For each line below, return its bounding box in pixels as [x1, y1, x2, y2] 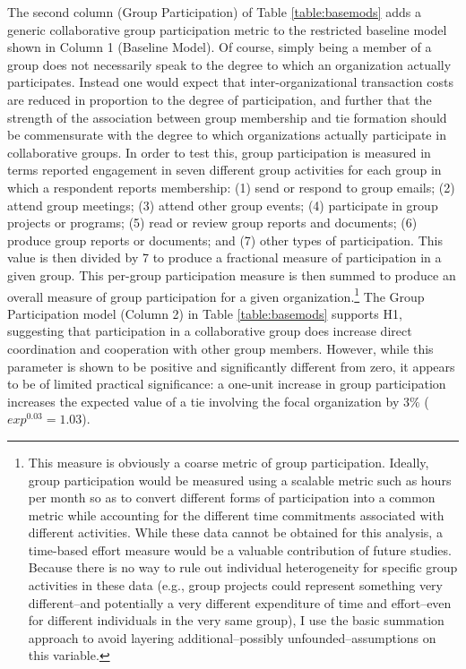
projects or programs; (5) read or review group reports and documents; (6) [7, 213, 418, 232]
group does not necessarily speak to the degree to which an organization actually [7, 55, 452, 73]
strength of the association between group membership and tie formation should [7, 107, 447, 126]
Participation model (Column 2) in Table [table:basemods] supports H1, [7, 304, 402, 322]
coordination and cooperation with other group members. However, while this [7, 339, 434, 357]
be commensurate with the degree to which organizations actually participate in [7, 125, 446, 144]
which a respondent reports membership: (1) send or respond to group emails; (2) [7, 177, 455, 196]
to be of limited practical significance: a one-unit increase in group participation [7, 374, 446, 393]
